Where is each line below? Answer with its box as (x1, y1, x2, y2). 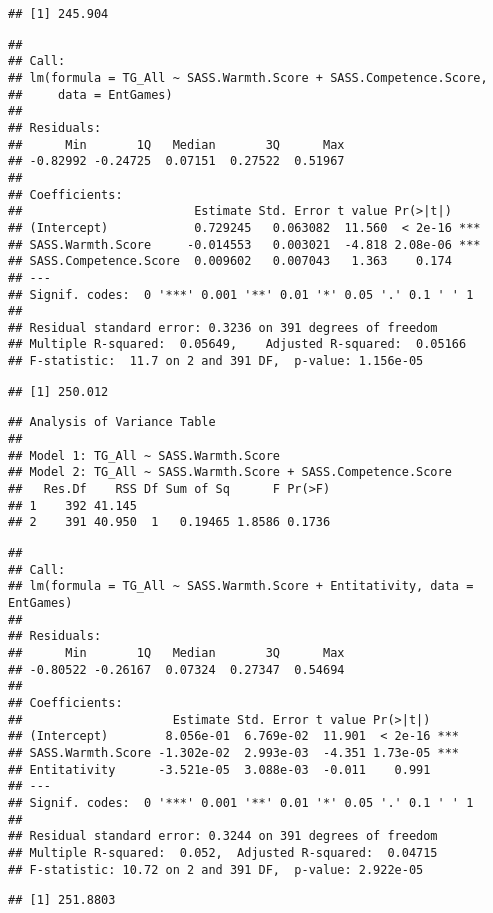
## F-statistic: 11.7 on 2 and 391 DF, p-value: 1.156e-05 (8, 354, 424, 369)
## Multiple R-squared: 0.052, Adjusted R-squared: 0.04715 (8, 845, 438, 860)
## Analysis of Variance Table (8, 415, 216, 430)
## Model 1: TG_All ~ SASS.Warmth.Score (8, 448, 281, 463)
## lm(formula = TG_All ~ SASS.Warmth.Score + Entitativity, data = (8, 579, 474, 594)
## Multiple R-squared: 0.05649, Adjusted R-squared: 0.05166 (8, 337, 467, 352)
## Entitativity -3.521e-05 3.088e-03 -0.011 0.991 (8, 762, 431, 777)
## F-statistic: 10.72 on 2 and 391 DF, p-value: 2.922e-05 (8, 862, 424, 877)
